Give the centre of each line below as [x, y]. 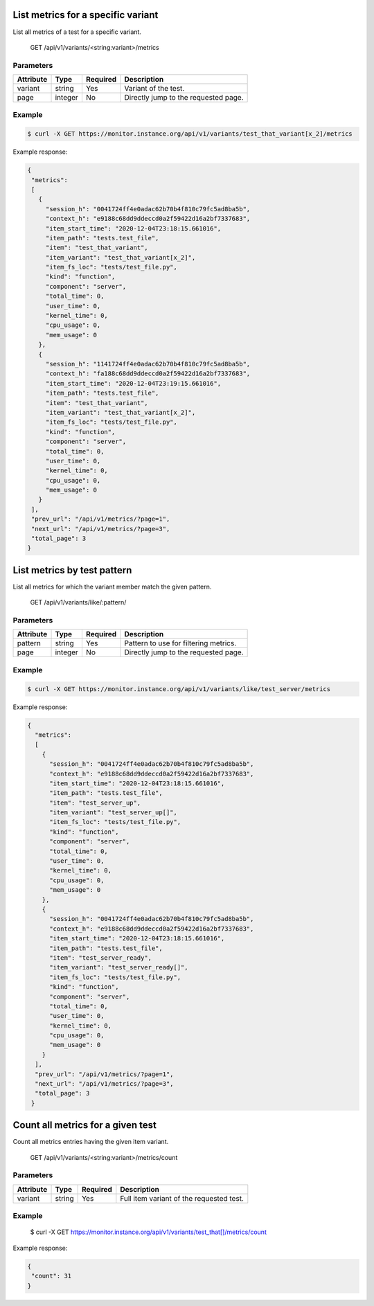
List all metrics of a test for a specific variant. [77, 32]
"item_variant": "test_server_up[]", [114, 813]
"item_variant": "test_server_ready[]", [119, 967]
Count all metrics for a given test [85, 1125]
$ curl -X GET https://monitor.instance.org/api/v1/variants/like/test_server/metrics [179, 689]
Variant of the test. [154, 89]
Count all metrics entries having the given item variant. [91, 1142]
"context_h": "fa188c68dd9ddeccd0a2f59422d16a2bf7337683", [148, 374]
